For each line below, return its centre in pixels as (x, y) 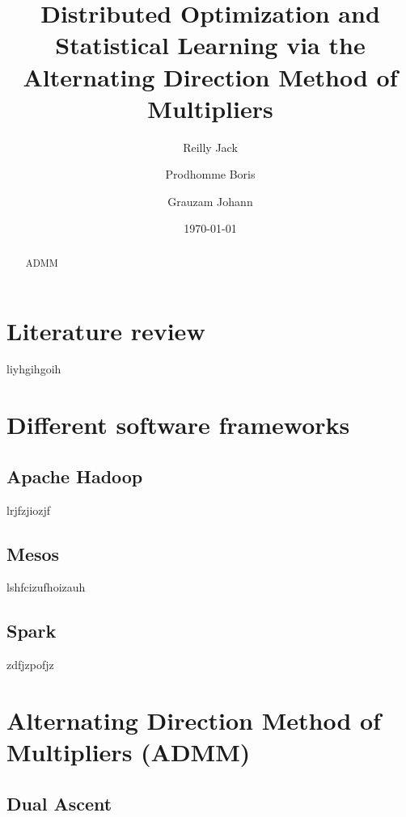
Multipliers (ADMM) (129, 752)
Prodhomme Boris (210, 174)
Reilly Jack (210, 147)
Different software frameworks (178, 425)
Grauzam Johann (210, 201)
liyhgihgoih (34, 369)
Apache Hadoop (75, 476)
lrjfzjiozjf (29, 510)
